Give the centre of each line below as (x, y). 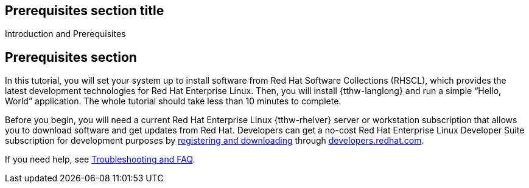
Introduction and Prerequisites (65, 34)
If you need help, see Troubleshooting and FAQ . (100, 159)
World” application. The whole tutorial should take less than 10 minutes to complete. (173, 101)
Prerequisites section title (85, 11)
